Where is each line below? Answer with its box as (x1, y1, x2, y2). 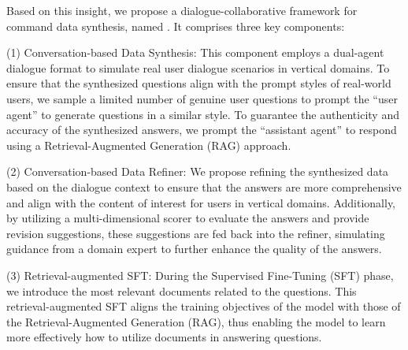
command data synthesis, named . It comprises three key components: (6, 17, 345, 34)
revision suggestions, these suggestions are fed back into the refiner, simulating (6, 225, 385, 241)
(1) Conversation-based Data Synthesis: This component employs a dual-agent (6, 44, 384, 61)
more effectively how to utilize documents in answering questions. (6, 329, 322, 345)
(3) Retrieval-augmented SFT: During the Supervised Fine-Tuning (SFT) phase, (6, 266, 394, 283)
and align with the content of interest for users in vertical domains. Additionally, (6, 194, 396, 210)
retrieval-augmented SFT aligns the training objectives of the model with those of (6, 298, 401, 315)
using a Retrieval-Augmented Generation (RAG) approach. (6, 136, 291, 153)
